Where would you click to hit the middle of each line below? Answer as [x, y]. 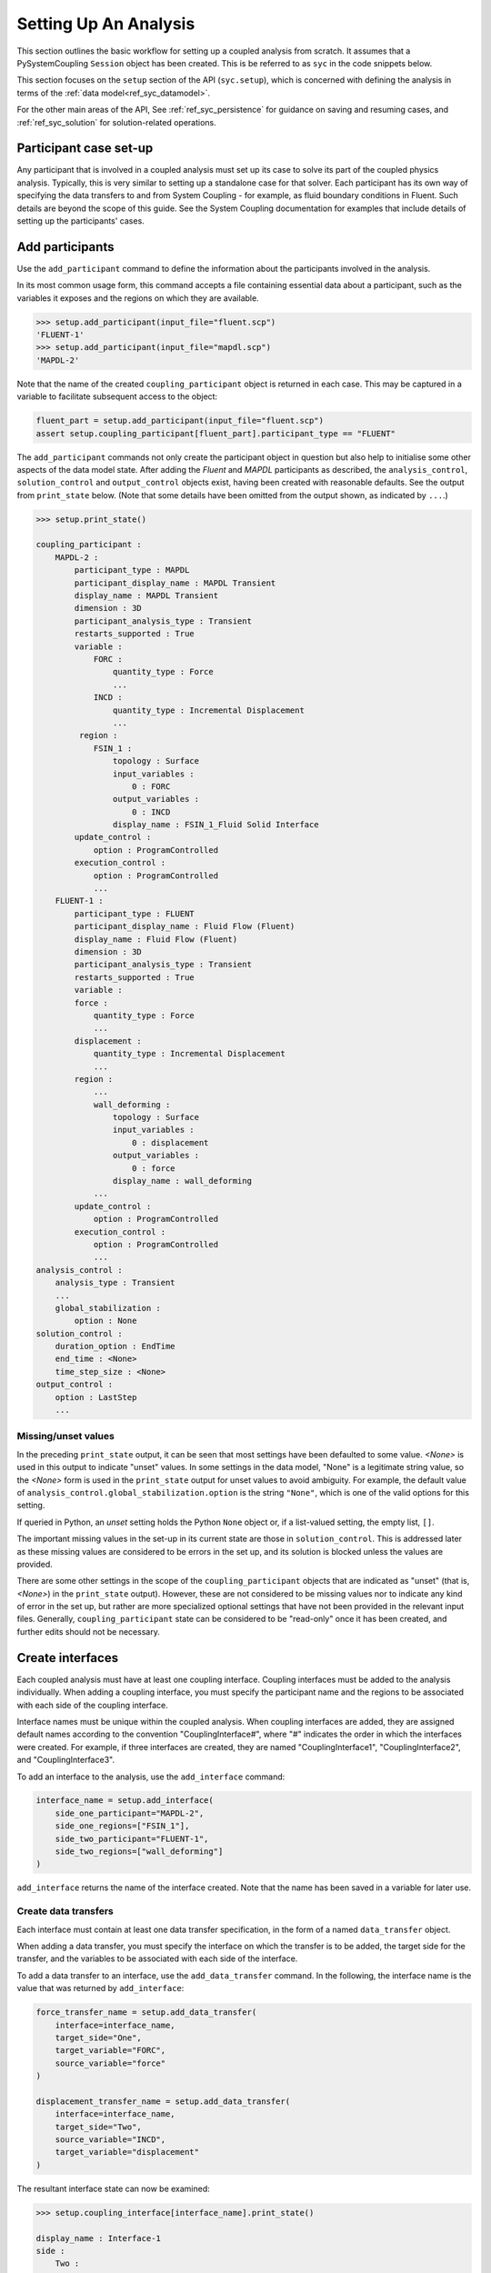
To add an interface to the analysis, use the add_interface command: [151, 1777]
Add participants [65, 247]
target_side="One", [99, 2038]
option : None [105, 1321]
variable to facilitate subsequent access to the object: [117, 396]
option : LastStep [96, 1397]
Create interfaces [67, 1658]
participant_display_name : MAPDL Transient [175, 583]
